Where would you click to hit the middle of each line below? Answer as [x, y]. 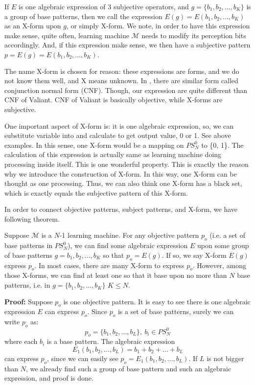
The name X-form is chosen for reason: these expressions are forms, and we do [122, 71]
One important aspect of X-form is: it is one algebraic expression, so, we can [119, 125]
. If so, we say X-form [194, 255]
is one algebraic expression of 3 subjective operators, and [104, 6]
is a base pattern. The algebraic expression [111, 341]
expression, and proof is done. [49, 378]
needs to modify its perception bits [194, 35]
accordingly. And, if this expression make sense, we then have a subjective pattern [127, 45]
